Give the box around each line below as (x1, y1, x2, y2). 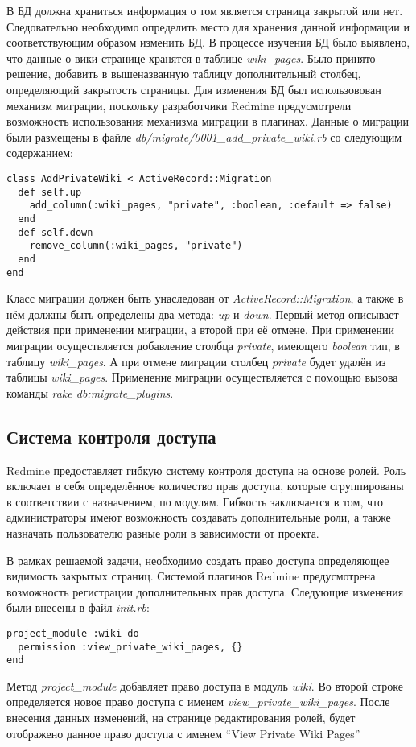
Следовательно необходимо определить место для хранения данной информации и (6, 18, 410, 35)
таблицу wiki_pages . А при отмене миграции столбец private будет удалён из (6, 353, 386, 369)
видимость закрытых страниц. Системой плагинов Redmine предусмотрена (6, 567, 376, 584)
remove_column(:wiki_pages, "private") (29, 240, 243, 252)
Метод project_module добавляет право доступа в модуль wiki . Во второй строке (6, 677, 403, 694)
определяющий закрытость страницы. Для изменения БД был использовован (6, 80, 381, 97)
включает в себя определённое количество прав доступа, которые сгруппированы (6, 477, 404, 494)
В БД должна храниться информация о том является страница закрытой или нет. (6, 2, 403, 19)
